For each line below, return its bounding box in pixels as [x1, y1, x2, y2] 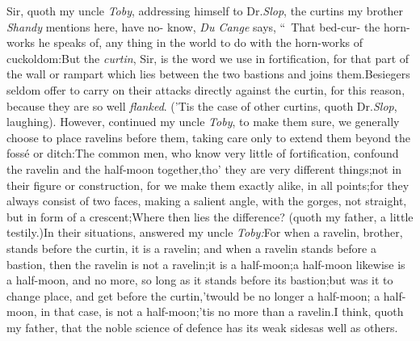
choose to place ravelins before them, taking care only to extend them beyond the [6, 128, 410, 145]
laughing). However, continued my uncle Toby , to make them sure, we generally [6, 113, 400, 130]
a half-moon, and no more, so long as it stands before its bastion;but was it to [6, 272, 393, 288]
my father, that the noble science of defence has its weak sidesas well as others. [6, 318, 398, 335]
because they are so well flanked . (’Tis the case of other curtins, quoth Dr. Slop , [6, 97, 397, 114]
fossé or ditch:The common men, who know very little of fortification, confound [6, 145, 399, 162]
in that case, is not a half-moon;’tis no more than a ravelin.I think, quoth [40, 303, 404, 320]
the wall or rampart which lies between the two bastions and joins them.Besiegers [6, 65, 410, 82]
